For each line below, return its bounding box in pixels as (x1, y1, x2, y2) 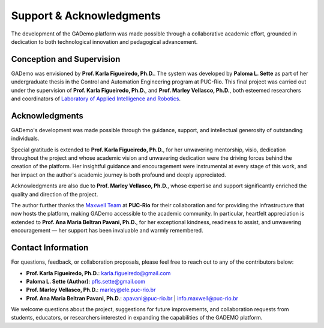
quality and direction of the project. (11, 190, 98, 198)
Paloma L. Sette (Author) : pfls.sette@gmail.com (26, 278, 146, 285)
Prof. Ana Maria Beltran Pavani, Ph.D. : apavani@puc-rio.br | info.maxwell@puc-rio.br (26, 294, 239, 302)
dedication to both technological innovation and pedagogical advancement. (11, 38, 198, 45)
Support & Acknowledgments (11, 9, 161, 22)
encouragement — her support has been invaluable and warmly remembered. (11, 227, 203, 234)
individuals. (11, 135, 40, 142)
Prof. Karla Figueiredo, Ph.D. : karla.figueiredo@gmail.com (26, 269, 171, 276)
